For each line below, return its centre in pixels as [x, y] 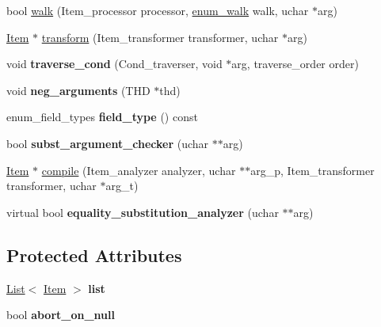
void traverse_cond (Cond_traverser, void [114, 64]
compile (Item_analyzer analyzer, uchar [139, 170]
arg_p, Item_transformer [312, 170]
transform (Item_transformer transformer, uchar [160, 37]
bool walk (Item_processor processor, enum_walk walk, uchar [158, 10]
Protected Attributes [94, 255]
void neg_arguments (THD [78, 90]
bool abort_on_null [61, 315]
